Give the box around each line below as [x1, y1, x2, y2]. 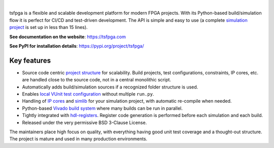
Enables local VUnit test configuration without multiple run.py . [22, 91, 154, 97]
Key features [9, 56, 51, 65]
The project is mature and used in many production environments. [9, 136, 148, 142]
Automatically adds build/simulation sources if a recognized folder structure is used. [22, 84, 198, 90]
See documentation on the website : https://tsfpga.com [9, 34, 126, 40]
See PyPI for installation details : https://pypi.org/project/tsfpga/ [9, 43, 144, 49]
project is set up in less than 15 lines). [9, 24, 88, 31]
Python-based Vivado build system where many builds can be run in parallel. [22, 105, 183, 111]
